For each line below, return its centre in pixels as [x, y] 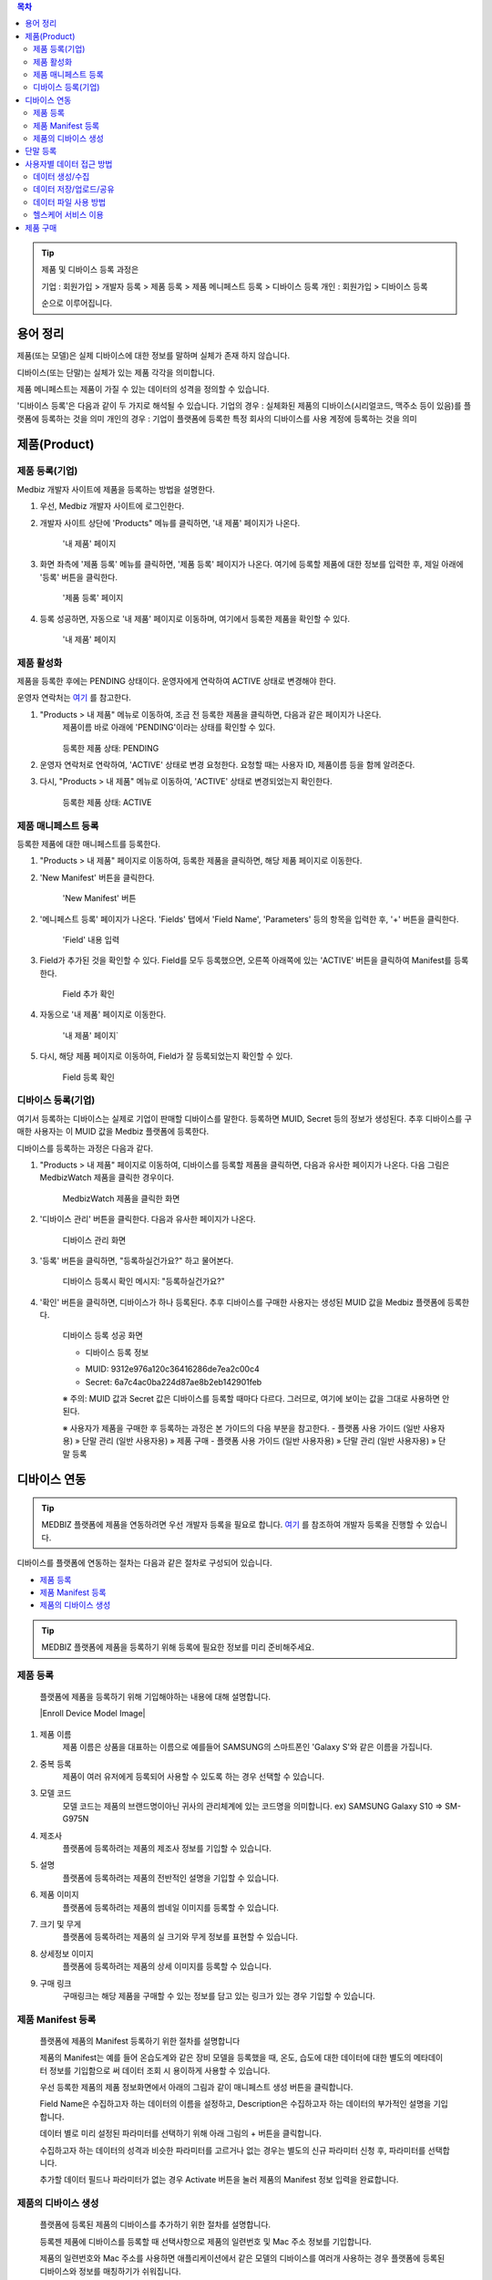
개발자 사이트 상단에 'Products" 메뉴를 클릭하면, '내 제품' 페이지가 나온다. [170, 523]
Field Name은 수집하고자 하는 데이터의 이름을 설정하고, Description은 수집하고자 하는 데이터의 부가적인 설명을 [236, 2104]
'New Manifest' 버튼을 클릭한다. [97, 877]
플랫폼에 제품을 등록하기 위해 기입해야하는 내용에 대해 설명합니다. [155, 1697]
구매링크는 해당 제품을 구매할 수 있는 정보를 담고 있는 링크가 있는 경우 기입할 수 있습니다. [219, 1995]
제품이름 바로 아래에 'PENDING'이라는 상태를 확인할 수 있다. [169, 727]
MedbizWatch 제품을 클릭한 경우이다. [107, 1177]
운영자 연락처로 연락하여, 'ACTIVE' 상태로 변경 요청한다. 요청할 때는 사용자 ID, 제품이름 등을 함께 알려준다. [227, 765]
